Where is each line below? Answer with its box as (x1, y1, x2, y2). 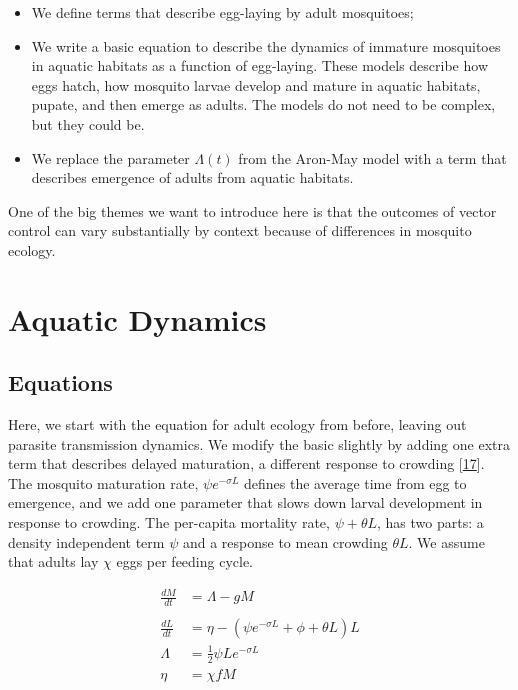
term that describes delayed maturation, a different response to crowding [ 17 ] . (8, 453, 485, 474)
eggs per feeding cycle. (116, 551, 254, 572)
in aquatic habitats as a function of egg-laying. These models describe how (31, 55, 488, 76)
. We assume (408, 531, 485, 552)
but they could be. (31, 113, 145, 134)
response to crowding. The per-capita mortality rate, (8, 512, 330, 533)
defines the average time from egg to (244, 472, 467, 493)
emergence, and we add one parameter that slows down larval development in (8, 492, 483, 513)
